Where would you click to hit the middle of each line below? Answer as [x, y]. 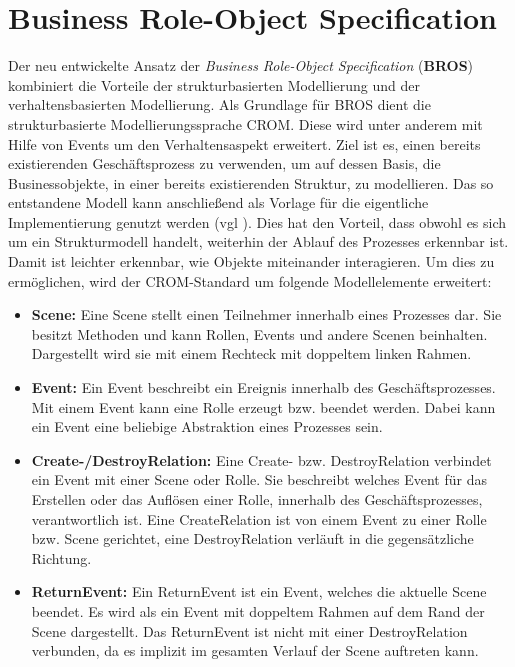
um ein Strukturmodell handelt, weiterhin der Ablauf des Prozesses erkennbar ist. [258, 241]
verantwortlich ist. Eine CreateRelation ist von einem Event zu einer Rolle [259, 518]
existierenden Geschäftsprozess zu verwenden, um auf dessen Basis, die [224, 163]
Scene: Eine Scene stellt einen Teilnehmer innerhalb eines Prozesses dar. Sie [266, 314]
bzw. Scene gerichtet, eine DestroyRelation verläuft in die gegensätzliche [252, 538]
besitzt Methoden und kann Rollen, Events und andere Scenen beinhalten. [259, 333]
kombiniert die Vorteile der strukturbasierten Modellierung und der [214, 84]
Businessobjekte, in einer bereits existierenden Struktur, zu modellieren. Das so [251, 182]
